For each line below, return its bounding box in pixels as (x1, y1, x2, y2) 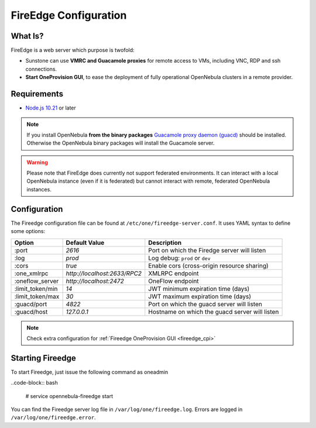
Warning (26, 159, 48, 166)
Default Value (66, 238, 105, 246)
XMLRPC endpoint (148, 269, 199, 278)
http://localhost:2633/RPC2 (66, 269, 142, 278)
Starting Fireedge (11, 353, 76, 363)
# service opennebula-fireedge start (25, 392, 114, 399)
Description (148, 238, 181, 246)
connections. (25, 65, 57, 73)
